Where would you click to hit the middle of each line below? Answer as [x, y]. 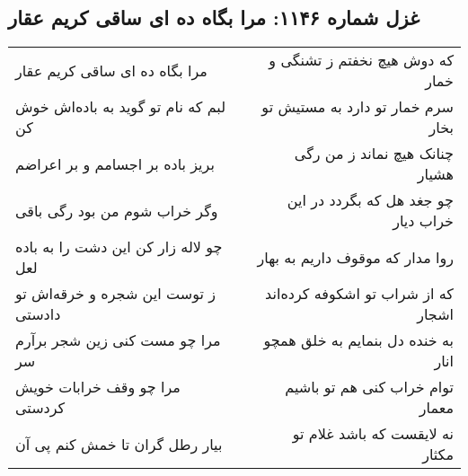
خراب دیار [423, 221]
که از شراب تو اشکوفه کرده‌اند [359, 294]
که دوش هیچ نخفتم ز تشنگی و [361, 60]
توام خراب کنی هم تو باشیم [369, 387]
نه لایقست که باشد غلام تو [373, 434]
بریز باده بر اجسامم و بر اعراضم [115, 163]
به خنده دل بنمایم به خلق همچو [358, 340]
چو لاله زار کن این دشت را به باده [119, 247]
